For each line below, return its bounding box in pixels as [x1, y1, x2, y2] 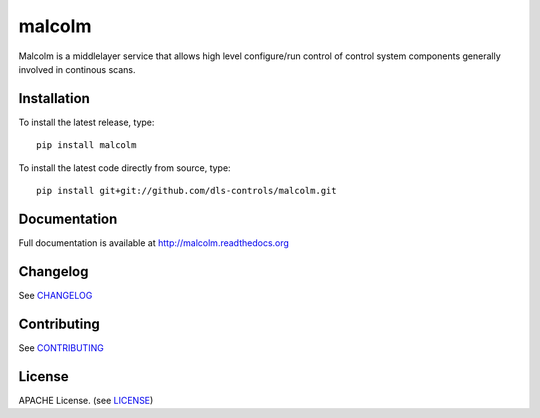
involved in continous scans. [18, 63, 136, 75]
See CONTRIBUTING [18, 341, 104, 354]
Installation [18, 90, 90, 107]
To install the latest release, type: [18, 116, 155, 128]
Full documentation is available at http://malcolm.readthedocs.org [18, 236, 290, 249]
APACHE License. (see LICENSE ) [18, 394, 154, 406]
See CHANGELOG [18, 289, 93, 301]
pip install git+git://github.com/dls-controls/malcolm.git [36, 185, 337, 197]
